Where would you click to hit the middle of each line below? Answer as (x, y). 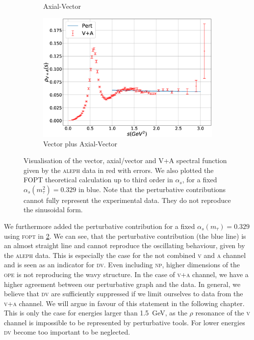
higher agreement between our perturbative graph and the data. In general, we (122, 284)
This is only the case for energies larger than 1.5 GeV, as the (96, 313)
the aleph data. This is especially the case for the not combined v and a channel (125, 255)
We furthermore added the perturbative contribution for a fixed (100, 226)
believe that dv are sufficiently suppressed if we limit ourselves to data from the (124, 294)
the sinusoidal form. (53, 210)
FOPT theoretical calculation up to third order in (98, 180)
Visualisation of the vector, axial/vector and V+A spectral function (125, 160)
